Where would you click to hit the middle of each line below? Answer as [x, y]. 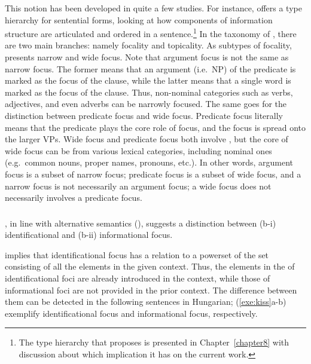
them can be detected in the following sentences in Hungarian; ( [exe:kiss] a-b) [146, 302]
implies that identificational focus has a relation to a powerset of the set [137, 254]
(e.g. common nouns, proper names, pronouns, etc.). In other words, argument [149, 162]
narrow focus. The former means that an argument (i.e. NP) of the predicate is [150, 68]
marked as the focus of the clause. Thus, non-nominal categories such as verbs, [149, 92]
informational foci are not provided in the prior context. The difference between [151, 290]
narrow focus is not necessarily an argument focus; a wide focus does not [138, 186]
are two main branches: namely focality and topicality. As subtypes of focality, [148, 45]
